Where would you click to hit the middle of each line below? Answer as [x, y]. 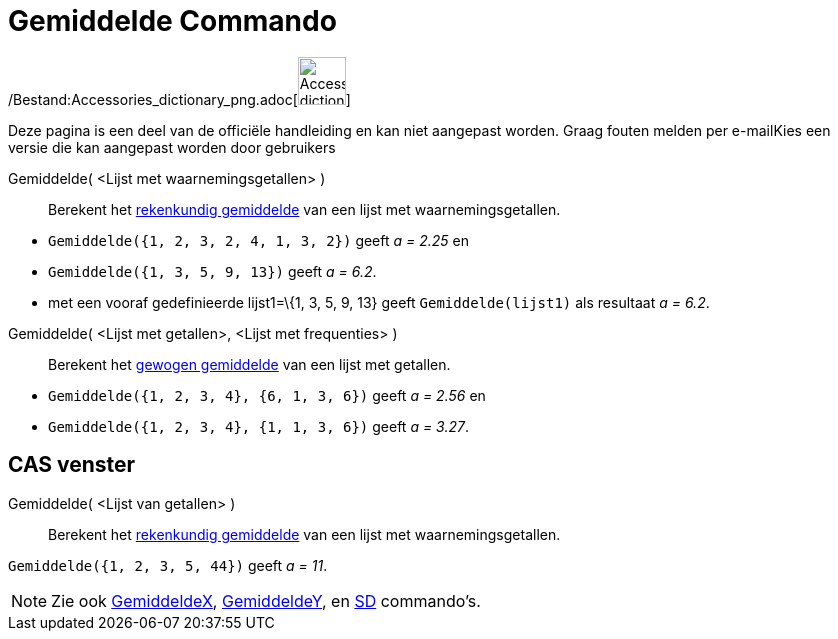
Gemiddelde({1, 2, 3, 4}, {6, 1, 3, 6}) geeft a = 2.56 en [267, 395]
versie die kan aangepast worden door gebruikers [172, 147]
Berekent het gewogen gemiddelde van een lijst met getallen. [249, 364]
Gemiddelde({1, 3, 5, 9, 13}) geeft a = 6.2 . [212, 271]
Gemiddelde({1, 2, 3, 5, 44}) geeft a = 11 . [168, 565]
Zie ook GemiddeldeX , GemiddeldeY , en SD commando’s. [266, 600]
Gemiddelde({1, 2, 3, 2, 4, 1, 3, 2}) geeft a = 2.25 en [259, 240]
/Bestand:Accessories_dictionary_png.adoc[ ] [179, 99]
